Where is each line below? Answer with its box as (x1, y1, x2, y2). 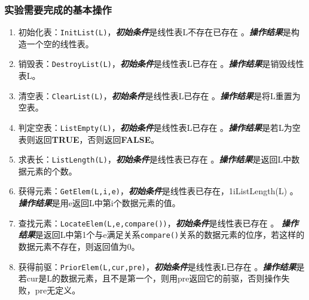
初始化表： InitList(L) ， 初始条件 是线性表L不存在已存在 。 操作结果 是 (18, 26, 291, 38)
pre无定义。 (35, 283, 81, 296)
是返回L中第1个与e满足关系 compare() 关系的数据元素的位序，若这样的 (35, 228, 305, 241)
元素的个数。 (26, 164, 77, 177)
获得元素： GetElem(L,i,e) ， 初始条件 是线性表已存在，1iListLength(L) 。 (18, 185, 298, 197)
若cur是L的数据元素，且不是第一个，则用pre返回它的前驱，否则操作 (18, 272, 282, 284)
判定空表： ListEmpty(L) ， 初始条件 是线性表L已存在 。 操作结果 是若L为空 (18, 121, 301, 133)
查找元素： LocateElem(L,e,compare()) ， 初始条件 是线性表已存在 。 (18, 216, 279, 229)
